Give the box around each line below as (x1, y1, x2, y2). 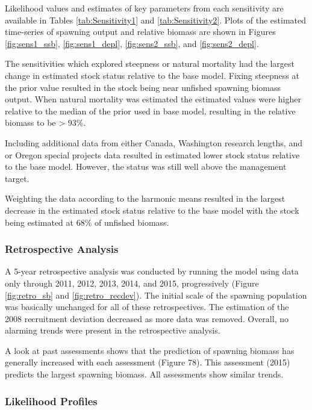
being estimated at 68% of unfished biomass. (5, 216, 169, 228)
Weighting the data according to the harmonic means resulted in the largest (5, 192, 285, 205)
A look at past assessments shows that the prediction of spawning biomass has (5, 344, 295, 356)
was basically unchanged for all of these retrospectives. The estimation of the (5, 300, 289, 313)
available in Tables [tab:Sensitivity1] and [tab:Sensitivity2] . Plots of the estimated (5, 13, 307, 26)
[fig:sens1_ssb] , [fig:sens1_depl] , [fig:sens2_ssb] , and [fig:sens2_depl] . (5, 37, 259, 49)
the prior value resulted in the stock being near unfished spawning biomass (5, 81, 281, 93)
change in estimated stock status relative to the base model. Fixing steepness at (5, 69, 299, 81)
